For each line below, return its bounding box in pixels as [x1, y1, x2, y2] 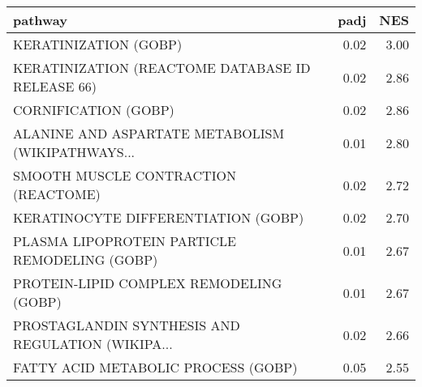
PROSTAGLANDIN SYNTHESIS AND [13, 316, 240, 334]
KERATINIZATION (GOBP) [13, 35, 183, 53]
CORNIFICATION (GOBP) [13, 100, 174, 119]
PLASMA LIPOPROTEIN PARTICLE [13, 232, 236, 250]
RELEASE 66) [13, 77, 97, 96]
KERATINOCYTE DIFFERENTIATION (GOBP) [13, 208, 304, 227]
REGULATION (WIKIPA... [13, 334, 173, 353]
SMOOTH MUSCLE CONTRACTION [13, 166, 236, 185]
